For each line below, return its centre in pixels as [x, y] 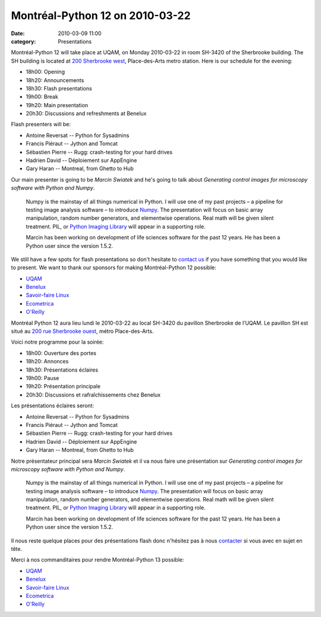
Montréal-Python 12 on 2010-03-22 [101, 15]
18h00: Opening [45, 72]
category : [23, 41]
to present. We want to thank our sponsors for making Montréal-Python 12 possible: [114, 267]
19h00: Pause [43, 378]
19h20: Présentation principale [63, 387]
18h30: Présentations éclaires [62, 370]
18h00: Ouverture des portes [61, 353]
